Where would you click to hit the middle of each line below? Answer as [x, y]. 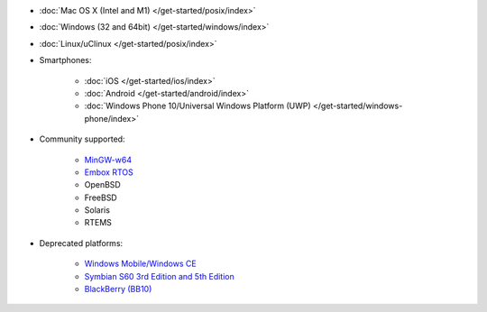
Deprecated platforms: [81, 243]
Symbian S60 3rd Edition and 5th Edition [159, 276]
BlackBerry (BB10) [118, 289]
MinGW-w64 [108, 160]
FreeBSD [101, 197]
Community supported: [82, 139]
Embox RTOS [109, 172]
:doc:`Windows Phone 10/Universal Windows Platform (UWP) [198, 106]
